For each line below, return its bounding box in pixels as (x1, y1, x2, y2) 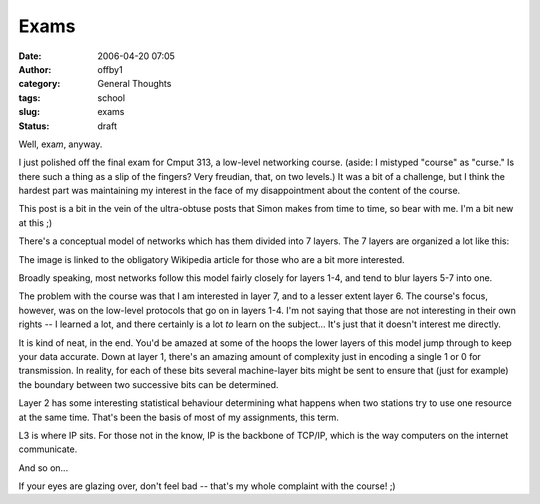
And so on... (18, 461, 69, 474)
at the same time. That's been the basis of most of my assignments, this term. (18, 411, 340, 423)
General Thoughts (97, 78, 172, 90)
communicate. (18, 443, 78, 455)
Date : (18, 50, 42, 62)
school (97, 91, 125, 104)
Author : (18, 63, 52, 75)
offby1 (97, 63, 124, 75)
